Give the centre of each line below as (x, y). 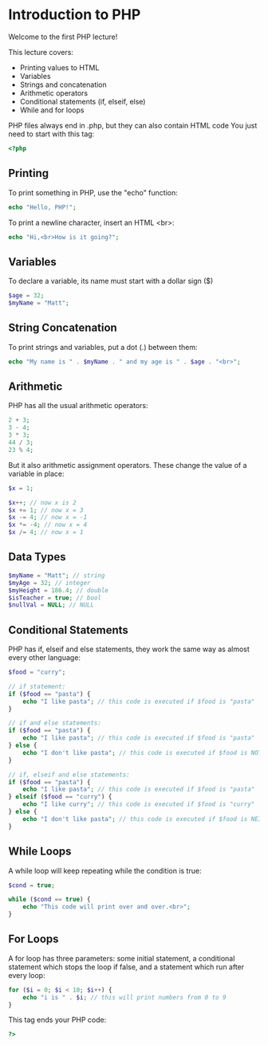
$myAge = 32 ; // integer (49, 583)
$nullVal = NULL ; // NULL (51, 605)
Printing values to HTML (59, 67)
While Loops (40, 852)
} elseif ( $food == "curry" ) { (60, 797)
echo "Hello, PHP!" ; (43, 207)
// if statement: (37, 686)
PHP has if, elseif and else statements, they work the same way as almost (129, 649)
